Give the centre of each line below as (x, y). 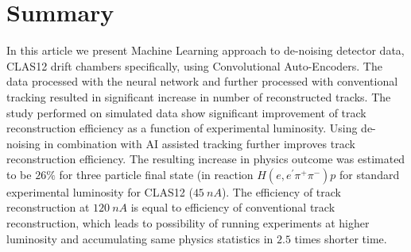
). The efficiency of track (281, 191)
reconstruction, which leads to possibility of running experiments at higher (188, 223)
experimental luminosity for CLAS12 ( (100, 191)
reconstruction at (48, 207)
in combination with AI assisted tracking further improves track (200, 143)
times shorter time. (341, 238)
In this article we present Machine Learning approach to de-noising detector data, (205, 50)
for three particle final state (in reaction (156, 174)
